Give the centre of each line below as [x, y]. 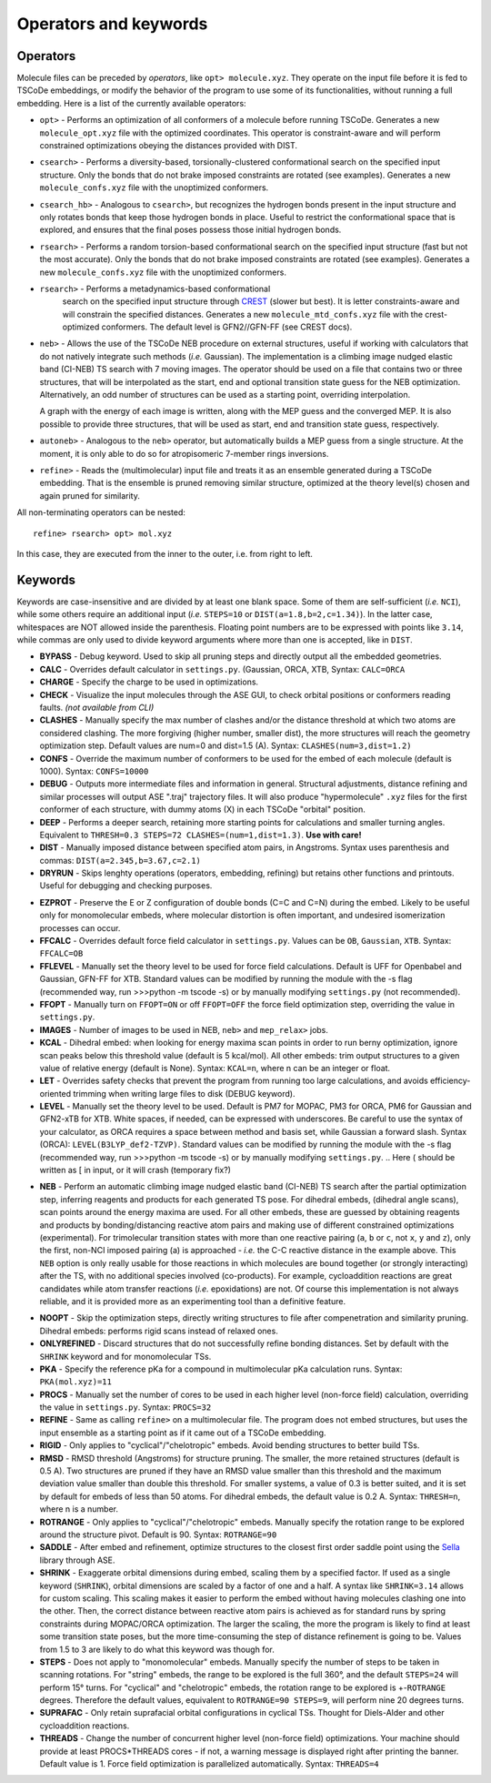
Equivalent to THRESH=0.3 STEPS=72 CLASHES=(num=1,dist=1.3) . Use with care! [200, 835]
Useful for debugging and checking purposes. [126, 886]
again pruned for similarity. [90, 495]
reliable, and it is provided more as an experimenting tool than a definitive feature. [192, 1301]
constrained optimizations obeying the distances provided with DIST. [168, 146]
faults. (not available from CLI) [97, 707]
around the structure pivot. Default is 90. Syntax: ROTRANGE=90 [158, 1535]
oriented [55, 1093]
